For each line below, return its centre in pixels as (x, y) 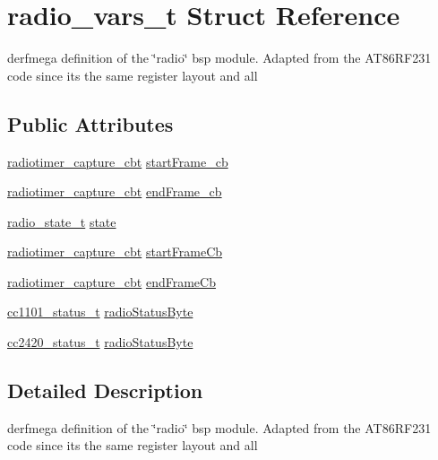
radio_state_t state (62, 221)
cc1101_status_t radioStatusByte (100, 312)
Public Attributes (90, 123)
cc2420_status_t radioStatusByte (100, 342)
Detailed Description (105, 391)
